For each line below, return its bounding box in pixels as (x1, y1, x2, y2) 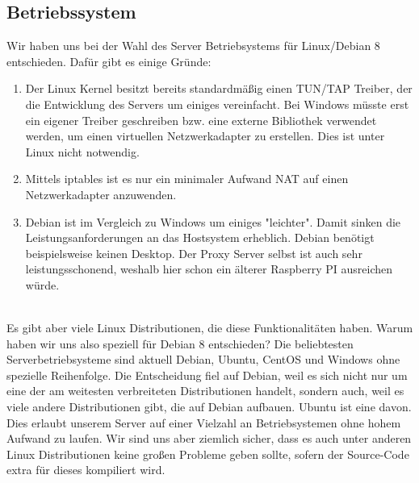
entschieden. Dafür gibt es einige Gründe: (6, 52, 212, 69)
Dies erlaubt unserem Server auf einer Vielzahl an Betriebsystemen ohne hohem (6, 414, 401, 431)
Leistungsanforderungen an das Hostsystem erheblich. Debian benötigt (25, 229, 375, 246)
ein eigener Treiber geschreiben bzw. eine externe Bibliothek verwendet (25, 111, 377, 128)
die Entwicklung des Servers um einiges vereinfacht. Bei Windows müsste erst (25, 95, 409, 112)
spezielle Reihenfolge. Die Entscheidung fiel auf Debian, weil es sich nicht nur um (6, 366, 408, 383)
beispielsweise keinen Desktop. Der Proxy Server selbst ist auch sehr (25, 244, 362, 261)
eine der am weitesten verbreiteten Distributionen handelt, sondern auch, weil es (6, 382, 404, 399)
